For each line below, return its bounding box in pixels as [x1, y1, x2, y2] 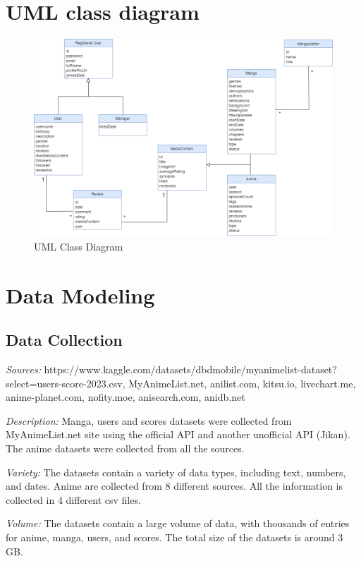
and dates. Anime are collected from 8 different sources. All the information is [6, 478, 343, 493]
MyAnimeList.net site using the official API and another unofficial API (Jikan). [6, 427, 350, 442]
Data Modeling [6, 280, 155, 309]
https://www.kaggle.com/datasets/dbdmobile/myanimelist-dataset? [44, 361, 337, 376]
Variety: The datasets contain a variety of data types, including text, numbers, [6, 464, 346, 479]
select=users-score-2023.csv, [6, 375, 126, 390]
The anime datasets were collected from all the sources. [6, 440, 245, 455]
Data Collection [6, 329, 123, 351]
